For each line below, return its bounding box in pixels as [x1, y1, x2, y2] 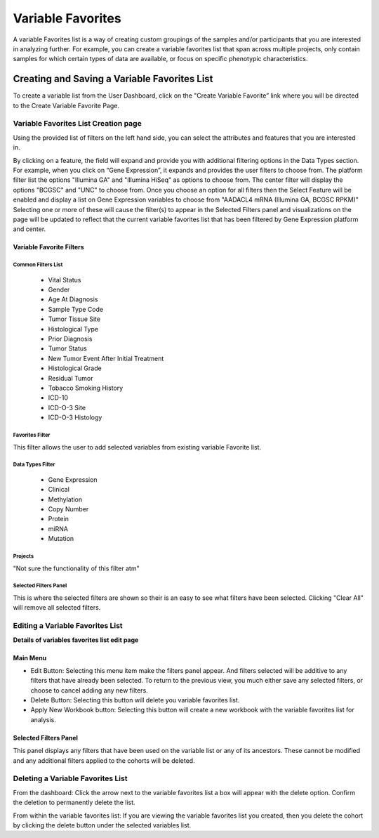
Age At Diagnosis [48, 295, 98, 303]
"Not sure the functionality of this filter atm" [13, 564, 140, 572]
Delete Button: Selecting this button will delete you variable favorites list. [30, 696, 240, 705]
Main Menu [13, 653, 47, 662]
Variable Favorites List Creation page [13, 119, 142, 129]
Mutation [48, 535, 74, 543]
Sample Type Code [48, 305, 104, 313]
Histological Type [48, 325, 98, 333]
